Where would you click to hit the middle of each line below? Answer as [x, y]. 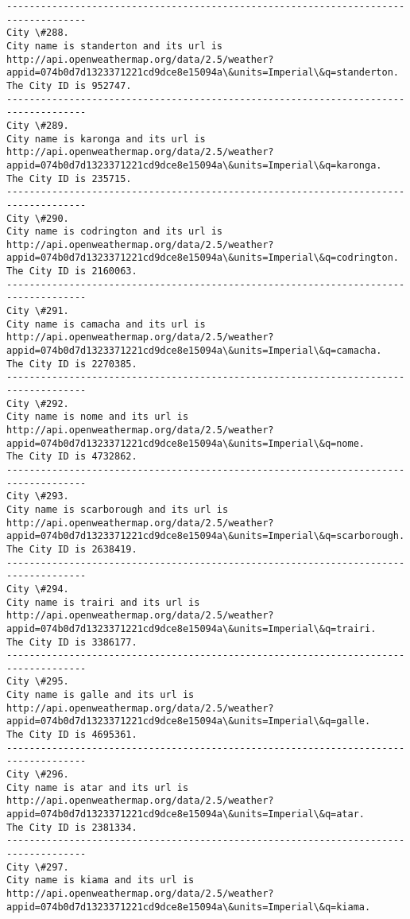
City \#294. [38, 589]
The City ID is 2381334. [72, 827]
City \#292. [38, 403]
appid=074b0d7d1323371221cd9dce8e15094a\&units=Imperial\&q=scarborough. [206, 536]
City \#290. [38, 218]
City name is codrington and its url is [115, 232]
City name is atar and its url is [98, 787]
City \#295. [38, 682]
